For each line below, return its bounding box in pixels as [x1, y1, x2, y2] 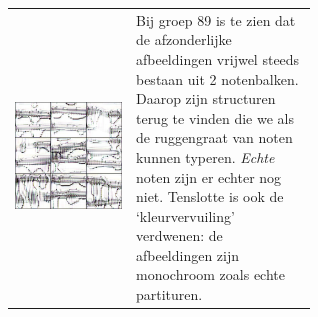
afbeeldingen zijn [135, 244, 240, 265]
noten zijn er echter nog [135, 166, 282, 187]
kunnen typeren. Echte [135, 146, 275, 167]
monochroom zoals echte [135, 264, 285, 285]
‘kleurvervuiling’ [135, 205, 235, 226]
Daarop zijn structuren [135, 88, 276, 109]
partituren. [135, 284, 203, 305]
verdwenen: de [135, 225, 223, 246]
